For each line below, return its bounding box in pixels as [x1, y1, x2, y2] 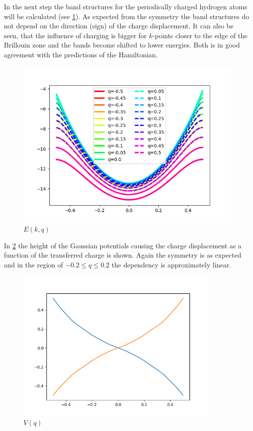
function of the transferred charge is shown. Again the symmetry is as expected [4, 250, 241, 260]
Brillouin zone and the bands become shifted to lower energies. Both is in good [4, 40, 240, 50]
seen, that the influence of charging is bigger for [4, 30, 147, 40]
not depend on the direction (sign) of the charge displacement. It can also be [4, 21, 234, 31]
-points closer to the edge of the [152, 30, 248, 40]
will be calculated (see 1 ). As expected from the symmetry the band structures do [4, 11, 249, 21]
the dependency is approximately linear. [111, 259, 232, 269]
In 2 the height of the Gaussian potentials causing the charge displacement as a [4, 240, 242, 250]
